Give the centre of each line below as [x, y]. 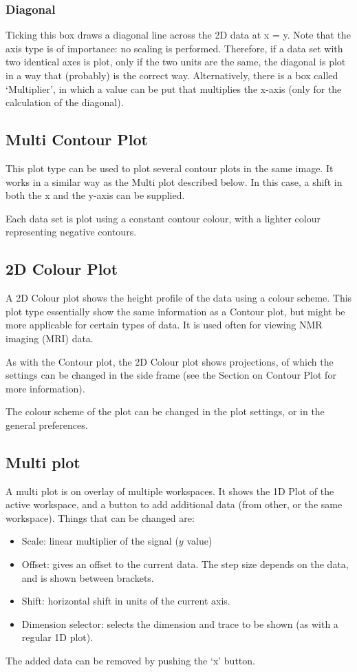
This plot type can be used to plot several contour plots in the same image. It [170, 168]
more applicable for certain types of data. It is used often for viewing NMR [164, 325]
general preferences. [47, 424]
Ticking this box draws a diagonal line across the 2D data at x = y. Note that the [178, 35]
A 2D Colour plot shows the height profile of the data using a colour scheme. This [179, 298]
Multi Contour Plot [77, 139]
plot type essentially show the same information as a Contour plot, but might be [175, 311]
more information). [45, 388]
